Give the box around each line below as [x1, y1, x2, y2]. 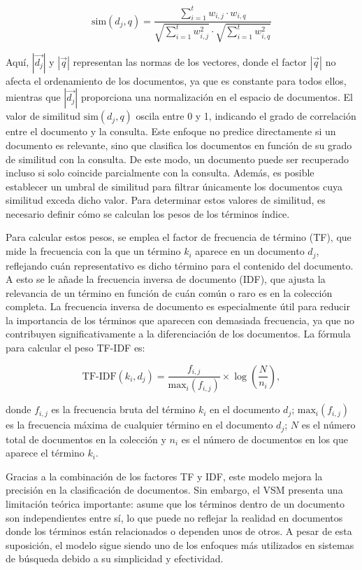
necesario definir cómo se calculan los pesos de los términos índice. [6, 206, 290, 221]
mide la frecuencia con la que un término [6, 244, 181, 258]
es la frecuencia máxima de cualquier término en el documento [6, 417, 273, 432]
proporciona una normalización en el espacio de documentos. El [80, 90, 353, 104]
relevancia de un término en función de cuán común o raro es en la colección [6, 285, 333, 300]
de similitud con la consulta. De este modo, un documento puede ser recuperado [6, 151, 349, 166]
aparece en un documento [195, 244, 305, 258]
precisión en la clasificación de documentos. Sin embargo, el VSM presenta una [6, 482, 343, 497]
